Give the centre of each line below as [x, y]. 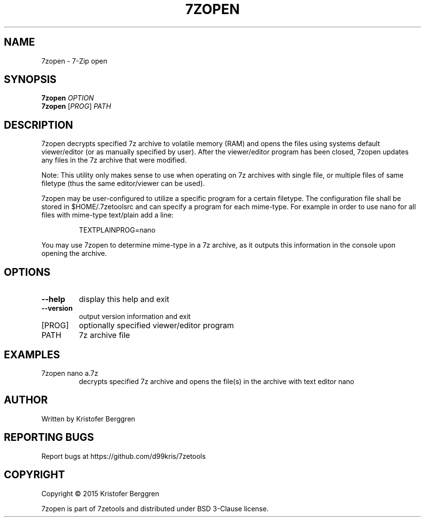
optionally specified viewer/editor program [156, 326]
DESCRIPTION [39, 125]
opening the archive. [74, 253]
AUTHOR [26, 400]
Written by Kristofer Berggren [88, 419]
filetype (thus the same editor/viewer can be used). [123, 184]
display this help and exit [124, 299]
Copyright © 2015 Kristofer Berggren [100, 493]
